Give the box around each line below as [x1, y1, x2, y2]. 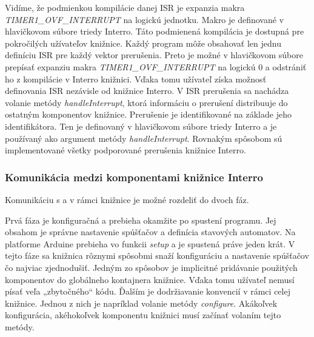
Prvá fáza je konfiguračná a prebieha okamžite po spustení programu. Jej [5, 213, 276, 226]
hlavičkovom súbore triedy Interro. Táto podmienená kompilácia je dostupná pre [5, 25, 304, 38]
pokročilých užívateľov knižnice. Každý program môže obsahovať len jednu [5, 36, 281, 49]
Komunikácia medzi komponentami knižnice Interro [5, 169, 263, 184]
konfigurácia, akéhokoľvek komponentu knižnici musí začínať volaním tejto [5, 309, 281, 321]
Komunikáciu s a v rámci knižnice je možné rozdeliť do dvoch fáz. [5, 193, 249, 205]
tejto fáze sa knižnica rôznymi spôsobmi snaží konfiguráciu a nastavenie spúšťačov [5, 249, 309, 262]
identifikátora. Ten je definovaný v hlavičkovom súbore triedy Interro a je [5, 119, 277, 132]
